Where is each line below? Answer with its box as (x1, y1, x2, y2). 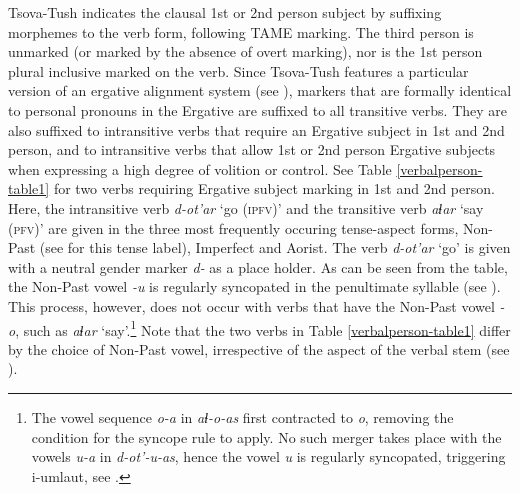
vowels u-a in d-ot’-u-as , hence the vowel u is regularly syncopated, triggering (31, 446, 506, 467)
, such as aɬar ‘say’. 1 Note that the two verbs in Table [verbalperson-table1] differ (15, 316, 511, 340)
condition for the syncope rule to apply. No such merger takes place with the (31, 426, 502, 447)
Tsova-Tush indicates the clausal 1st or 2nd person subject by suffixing (8, 2, 442, 22)
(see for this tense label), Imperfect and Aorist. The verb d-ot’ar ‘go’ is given (39, 237, 511, 258)
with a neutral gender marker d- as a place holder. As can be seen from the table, (8, 256, 508, 277)
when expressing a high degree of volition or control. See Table (8, 158, 392, 179)
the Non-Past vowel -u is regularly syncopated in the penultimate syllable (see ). (8, 276, 501, 297)
